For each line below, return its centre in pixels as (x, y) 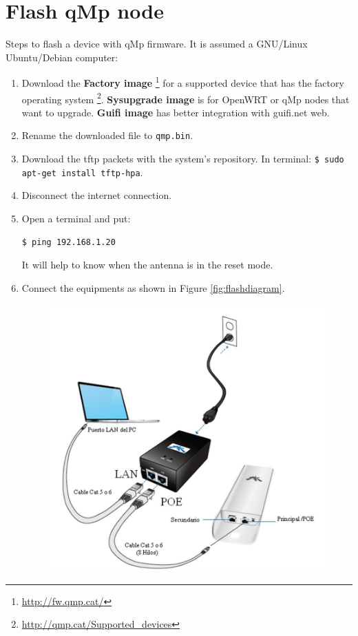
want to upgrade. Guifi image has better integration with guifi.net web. (176, 112)
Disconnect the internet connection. (97, 195)
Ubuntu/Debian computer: (62, 57)
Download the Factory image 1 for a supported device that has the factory (183, 82)
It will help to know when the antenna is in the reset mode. (147, 265)
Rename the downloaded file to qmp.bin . (107, 135)
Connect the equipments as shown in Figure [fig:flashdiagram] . (153, 287)
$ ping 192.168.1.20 (69, 242)
